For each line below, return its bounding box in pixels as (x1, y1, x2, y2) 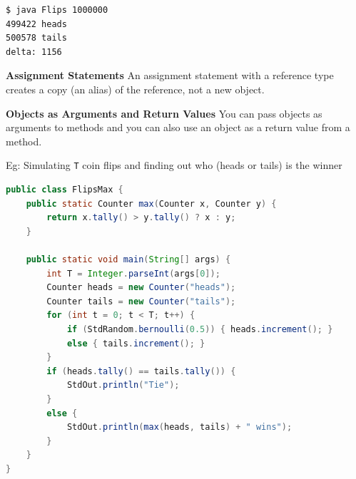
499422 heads (6, 19, 67, 29)
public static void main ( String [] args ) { (26, 254, 231, 264)
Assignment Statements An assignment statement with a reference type (6, 68, 334, 83)
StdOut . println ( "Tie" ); (66, 380, 180, 391)
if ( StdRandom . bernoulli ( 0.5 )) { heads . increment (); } (66, 324, 333, 334)
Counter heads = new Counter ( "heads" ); (46, 282, 236, 293)
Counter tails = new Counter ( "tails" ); (46, 296, 236, 307)
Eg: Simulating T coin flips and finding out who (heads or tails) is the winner (6, 158, 342, 172)
